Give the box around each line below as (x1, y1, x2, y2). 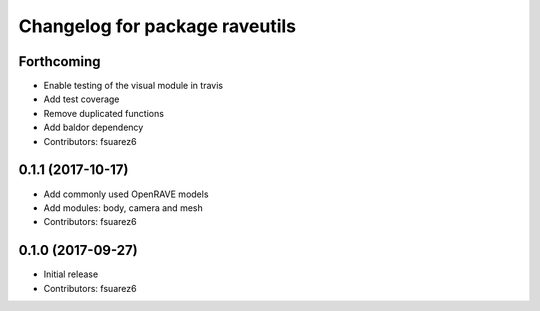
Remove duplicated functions (43, 107, 165, 119)
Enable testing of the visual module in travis (43, 80, 224, 92)
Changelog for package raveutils (18, 15, 297, 37)
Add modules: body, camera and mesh (43, 201, 204, 214)
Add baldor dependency (43, 121, 144, 134)
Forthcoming (18, 53, 101, 70)
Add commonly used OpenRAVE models (43, 188, 209, 200)
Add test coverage (43, 93, 120, 105)
